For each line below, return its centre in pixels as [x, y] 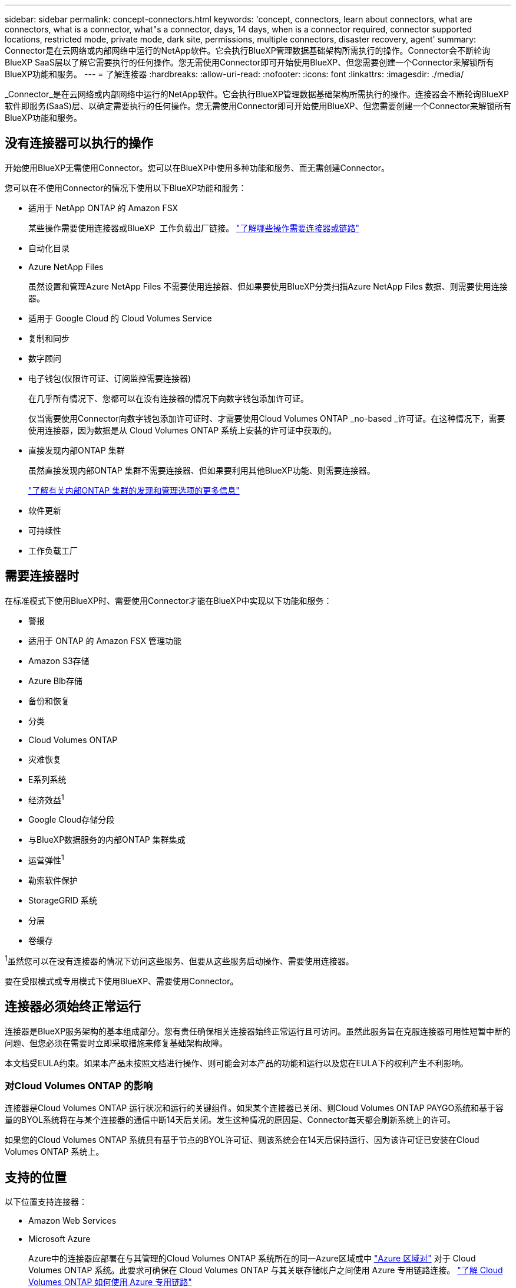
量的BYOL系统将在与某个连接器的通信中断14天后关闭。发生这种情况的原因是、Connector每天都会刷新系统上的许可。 [230, 1120]
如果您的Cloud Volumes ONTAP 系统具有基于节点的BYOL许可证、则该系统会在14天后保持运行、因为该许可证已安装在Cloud [242, 1140]
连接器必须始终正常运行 [73, 1007]
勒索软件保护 [53, 880]
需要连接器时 [42, 576]
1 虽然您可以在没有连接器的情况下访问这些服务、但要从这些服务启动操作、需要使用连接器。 [179, 960]
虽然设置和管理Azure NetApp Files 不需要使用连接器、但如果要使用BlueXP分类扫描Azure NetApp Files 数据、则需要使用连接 [268, 286]
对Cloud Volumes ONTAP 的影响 [79, 1085]
